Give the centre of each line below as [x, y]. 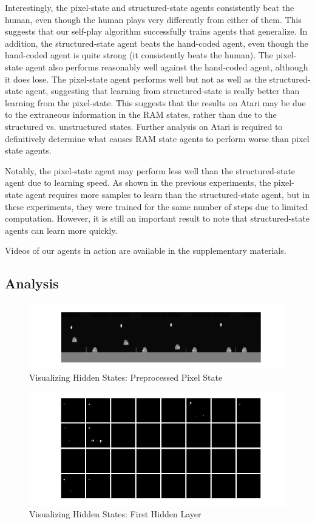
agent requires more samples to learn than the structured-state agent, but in [168, 194]
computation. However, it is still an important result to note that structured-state [157, 218]
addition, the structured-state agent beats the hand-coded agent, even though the [157, 43]
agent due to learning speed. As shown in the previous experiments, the [138, 182]
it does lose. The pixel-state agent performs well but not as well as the [136, 79]
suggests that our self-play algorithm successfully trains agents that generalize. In [156, 31]
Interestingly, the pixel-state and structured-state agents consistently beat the [150, 7]
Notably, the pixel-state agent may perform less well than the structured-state [150, 170]
